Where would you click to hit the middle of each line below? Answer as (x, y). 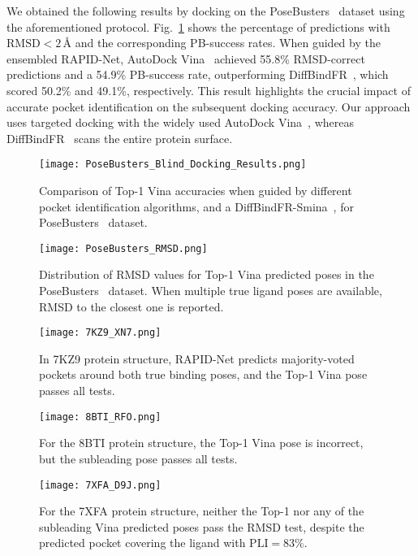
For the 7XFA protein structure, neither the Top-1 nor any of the (202, 511)
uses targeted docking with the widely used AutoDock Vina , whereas (180, 122)
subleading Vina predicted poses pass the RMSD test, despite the (202, 526)
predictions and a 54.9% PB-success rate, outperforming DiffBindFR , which (198, 74)
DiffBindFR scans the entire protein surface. (120, 138)
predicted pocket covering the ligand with (142, 543)
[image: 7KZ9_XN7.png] (100, 333)
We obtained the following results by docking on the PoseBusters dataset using (206, 11)
